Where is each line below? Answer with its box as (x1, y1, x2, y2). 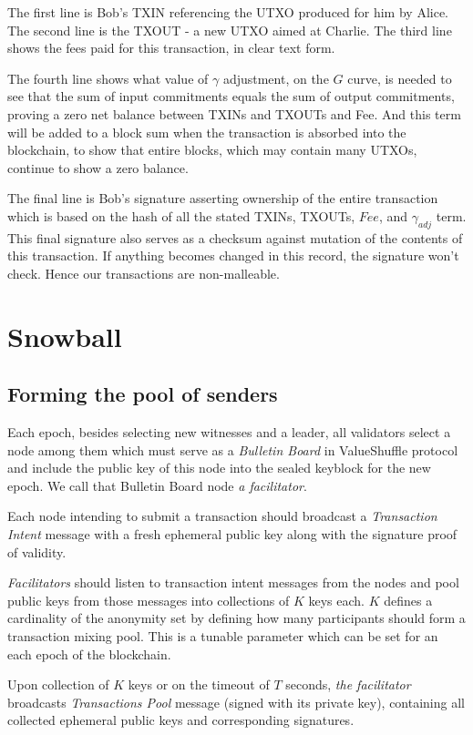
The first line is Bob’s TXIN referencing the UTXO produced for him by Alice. (7, 3, 448, 21)
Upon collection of (7, 675, 109, 694)
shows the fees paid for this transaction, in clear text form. (7, 38, 335, 57)
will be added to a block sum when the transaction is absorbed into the (7, 122, 406, 141)
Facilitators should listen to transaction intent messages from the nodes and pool (7, 573, 459, 592)
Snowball (7, 317, 122, 354)
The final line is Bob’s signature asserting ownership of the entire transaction (7, 189, 438, 208)
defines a (384, 590, 433, 609)
